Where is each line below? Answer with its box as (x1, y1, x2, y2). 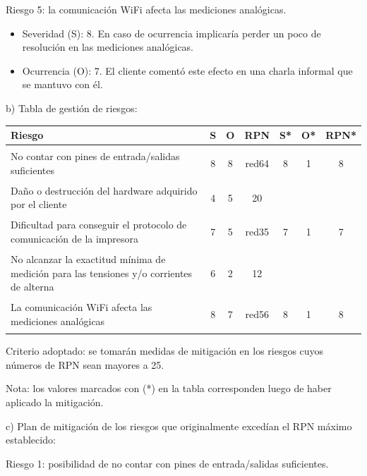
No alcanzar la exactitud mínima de (11, 252, 166, 267)
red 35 (245, 224, 269, 239)
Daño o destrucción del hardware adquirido (11, 183, 198, 197)
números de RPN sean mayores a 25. (6, 357, 164, 372)
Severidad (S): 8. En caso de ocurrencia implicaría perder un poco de (22, 25, 321, 40)
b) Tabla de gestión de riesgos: (6, 100, 138, 115)
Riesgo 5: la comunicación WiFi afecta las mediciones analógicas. (6, 2, 287, 16)
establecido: (6, 432, 56, 447)
